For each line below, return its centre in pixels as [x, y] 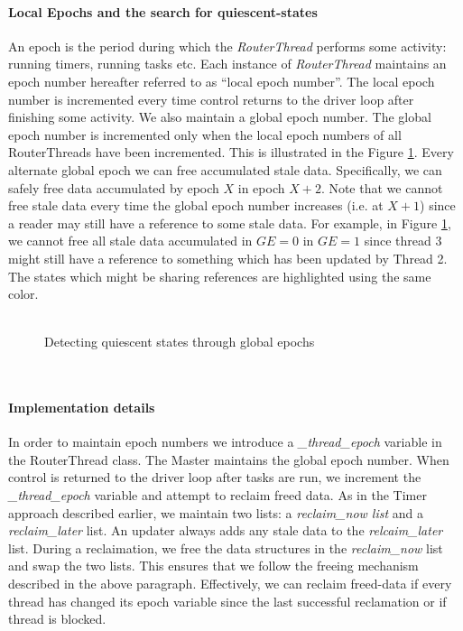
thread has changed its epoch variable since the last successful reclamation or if [227, 601]
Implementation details [82, 408]
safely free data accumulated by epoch [114, 187]
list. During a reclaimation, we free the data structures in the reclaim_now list [226, 547]
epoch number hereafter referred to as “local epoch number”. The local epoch [222, 81]
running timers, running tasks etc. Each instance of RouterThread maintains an [227, 64]
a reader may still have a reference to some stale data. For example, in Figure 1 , [230, 223]
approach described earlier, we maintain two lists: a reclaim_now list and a [216, 512]
